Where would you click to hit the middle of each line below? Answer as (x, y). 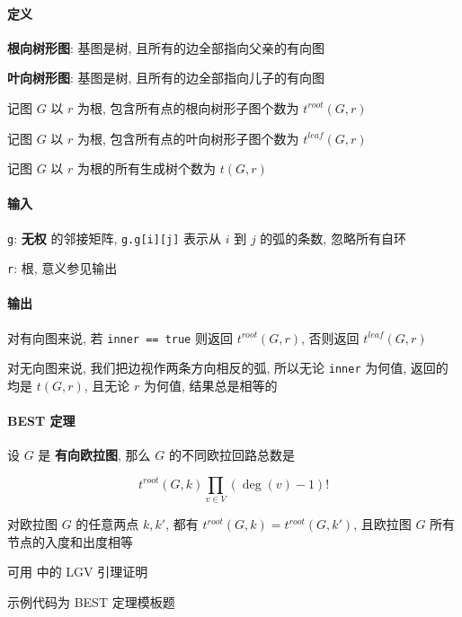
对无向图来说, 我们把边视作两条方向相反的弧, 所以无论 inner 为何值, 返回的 (228, 368)
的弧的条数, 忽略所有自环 (333, 238)
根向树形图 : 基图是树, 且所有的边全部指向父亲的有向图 (166, 47)
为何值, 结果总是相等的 (210, 385)
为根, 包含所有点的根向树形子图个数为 (188, 107)
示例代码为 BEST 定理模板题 (91, 602)
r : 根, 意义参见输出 (62, 268)
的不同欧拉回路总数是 (231, 455)
